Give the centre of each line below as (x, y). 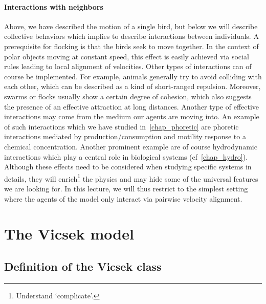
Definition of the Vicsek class (83, 266)
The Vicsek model (69, 234)
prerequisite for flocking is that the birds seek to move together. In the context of (131, 46)
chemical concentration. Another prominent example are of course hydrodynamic (131, 146)
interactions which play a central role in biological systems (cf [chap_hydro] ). (126, 156)
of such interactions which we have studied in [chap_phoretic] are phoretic (121, 126)
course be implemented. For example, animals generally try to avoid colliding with (133, 76)
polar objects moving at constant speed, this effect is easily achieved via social (127, 56)
